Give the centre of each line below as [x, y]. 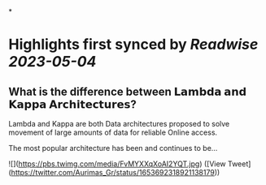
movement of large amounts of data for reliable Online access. [113, 132]
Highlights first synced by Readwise [133, 45]
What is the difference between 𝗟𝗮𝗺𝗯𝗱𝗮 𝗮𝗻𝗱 [128, 91]
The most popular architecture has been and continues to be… [113, 148]
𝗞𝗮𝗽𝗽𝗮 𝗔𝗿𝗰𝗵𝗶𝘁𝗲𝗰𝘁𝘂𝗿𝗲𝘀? [72, 104]
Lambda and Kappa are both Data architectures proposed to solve [119, 124]
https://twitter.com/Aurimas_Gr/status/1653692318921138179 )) [116, 172]
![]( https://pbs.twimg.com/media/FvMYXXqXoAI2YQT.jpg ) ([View [117, 164]
